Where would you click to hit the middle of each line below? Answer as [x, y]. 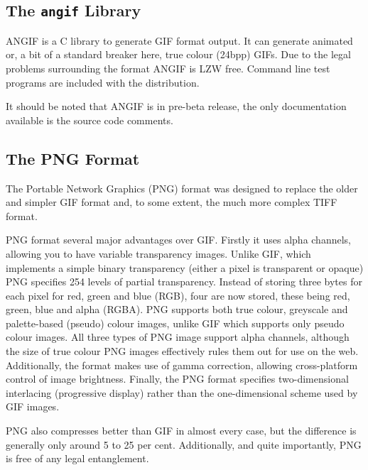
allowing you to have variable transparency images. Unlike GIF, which [158, 253]
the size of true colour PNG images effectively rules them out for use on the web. [182, 351]
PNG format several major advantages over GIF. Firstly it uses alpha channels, [178, 240]
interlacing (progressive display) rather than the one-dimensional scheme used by [182, 392]
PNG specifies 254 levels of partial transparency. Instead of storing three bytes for [184, 282]
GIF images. [33, 406]
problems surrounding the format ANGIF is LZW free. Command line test [168, 68]
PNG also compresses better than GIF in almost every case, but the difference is [181, 431]
